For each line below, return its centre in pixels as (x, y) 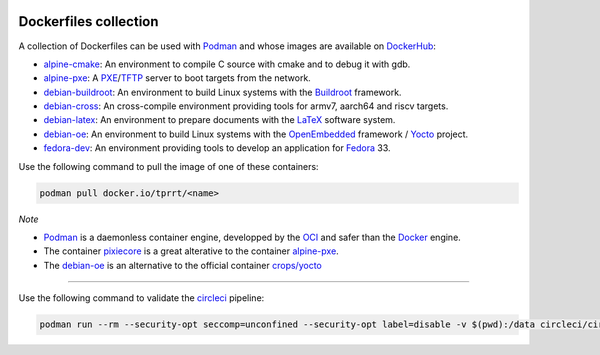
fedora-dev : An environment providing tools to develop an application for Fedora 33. (217, 148)
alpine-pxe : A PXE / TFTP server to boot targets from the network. (177, 78)
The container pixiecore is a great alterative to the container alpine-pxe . (191, 251)
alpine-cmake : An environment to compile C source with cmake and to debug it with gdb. (227, 64)
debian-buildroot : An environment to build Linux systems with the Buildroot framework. (222, 92)
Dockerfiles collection (88, 21)
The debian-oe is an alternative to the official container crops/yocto (182, 265)
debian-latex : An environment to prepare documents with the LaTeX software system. (219, 120)
